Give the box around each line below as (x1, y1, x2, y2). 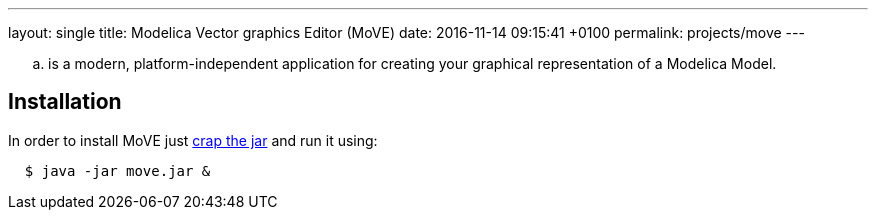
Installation (8, 89, 122, 115)
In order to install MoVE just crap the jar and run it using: (8, 131, 378, 149)
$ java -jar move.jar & (24, 162, 211, 179)
